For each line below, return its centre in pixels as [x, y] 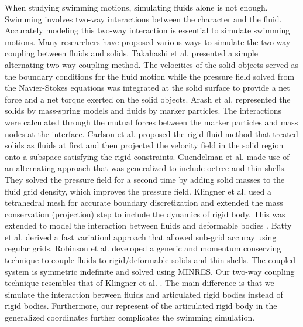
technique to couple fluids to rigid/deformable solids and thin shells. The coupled [150, 260]
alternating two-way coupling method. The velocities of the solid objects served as [152, 64]
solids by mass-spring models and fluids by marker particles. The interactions [143, 110]
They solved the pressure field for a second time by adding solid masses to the [145, 179]
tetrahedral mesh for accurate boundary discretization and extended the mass [144, 202]
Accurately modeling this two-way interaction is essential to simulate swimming [147, 30]
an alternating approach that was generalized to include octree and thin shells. [146, 168]
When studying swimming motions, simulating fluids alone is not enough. [136, 7]
